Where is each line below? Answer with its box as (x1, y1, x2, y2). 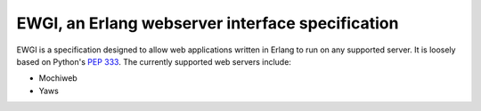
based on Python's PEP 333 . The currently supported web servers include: (16, 56, 291, 67)
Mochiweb (38, 73, 77, 83)
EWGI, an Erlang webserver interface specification (16, 13, 399, 33)
